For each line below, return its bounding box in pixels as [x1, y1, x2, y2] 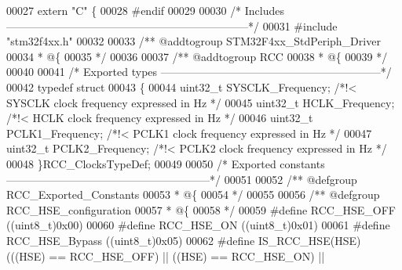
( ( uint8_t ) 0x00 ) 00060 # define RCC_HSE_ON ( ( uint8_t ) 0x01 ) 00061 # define [6, 217, 390, 233]
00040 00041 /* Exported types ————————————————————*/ [6, 63, 392, 80]
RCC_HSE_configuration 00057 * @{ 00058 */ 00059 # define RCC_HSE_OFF [6, 201, 396, 218]
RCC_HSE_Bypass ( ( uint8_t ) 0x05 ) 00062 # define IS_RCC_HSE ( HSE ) [6, 232, 361, 248]
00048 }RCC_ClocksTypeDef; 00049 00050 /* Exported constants [6, 155, 325, 171]
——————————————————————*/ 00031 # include [6, 17, 338, 34]
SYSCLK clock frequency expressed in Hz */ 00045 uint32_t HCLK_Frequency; [6, 94, 395, 110]
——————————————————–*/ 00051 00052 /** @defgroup [6, 171, 357, 187]
